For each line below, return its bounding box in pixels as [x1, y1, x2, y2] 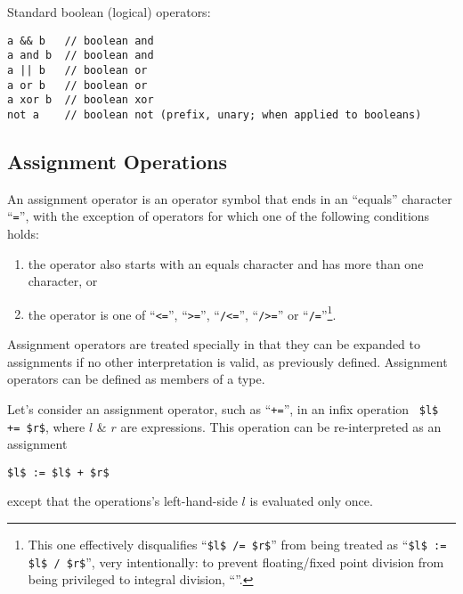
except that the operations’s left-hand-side [7, 492, 238, 510]
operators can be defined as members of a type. [7, 370, 265, 388]
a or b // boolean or [7, 78, 148, 92]
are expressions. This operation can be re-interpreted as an [120, 417, 442, 435]
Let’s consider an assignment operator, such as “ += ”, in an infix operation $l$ [7, 399, 439, 418]
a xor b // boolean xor [7, 94, 154, 107]
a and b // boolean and [7, 49, 154, 62]
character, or [28, 272, 98, 290]
